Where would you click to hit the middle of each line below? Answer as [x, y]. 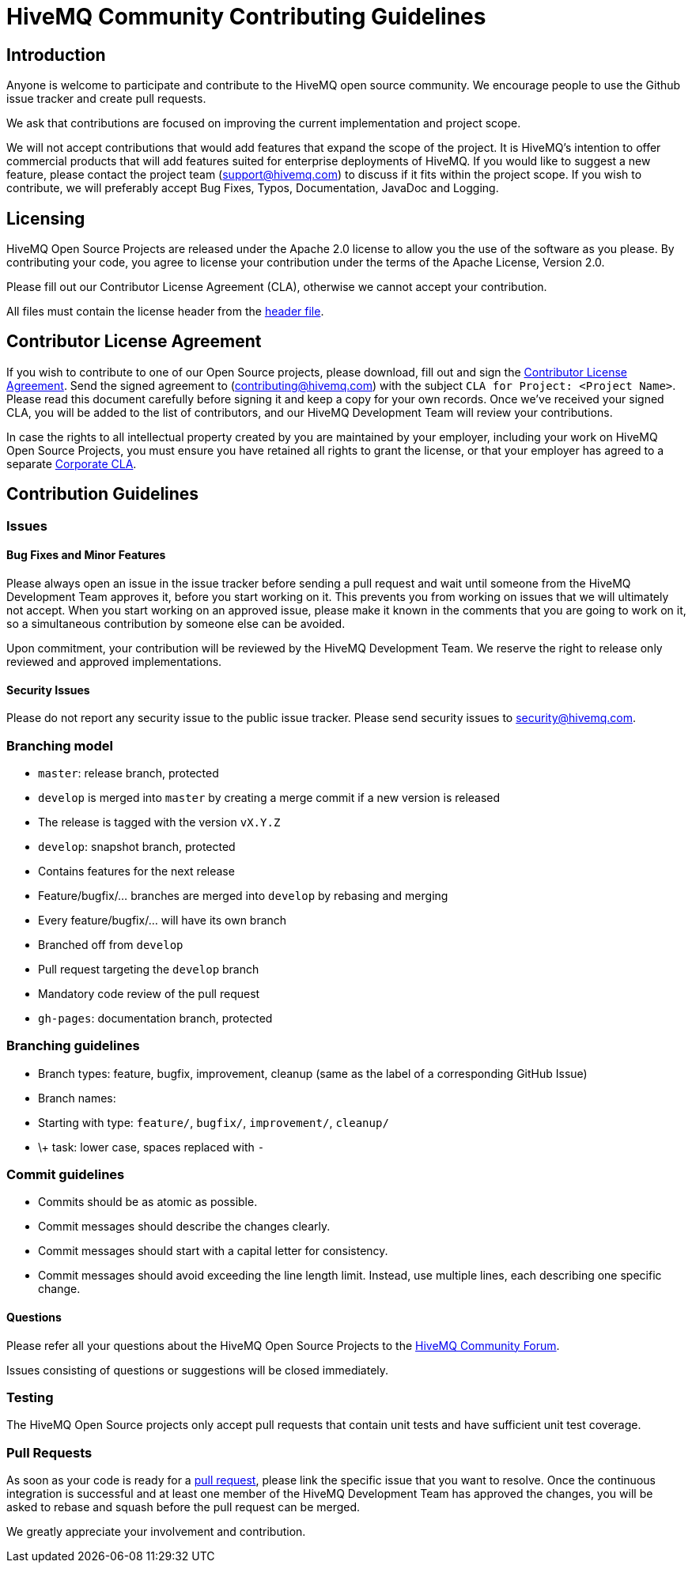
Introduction [56, 55]
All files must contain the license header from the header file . [165, 312]
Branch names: [77, 1098]
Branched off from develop [111, 944]
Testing [30, 1397]
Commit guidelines [66, 1175]
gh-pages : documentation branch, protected [155, 1018]
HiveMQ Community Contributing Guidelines [246, 17]
